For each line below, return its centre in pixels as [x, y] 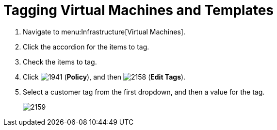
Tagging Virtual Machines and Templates [139, 10]
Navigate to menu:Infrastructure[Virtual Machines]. [104, 32]
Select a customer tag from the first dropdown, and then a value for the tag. [144, 92]
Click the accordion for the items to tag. [86, 47]
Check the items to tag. [60, 62]
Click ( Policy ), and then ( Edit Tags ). [104, 77]
